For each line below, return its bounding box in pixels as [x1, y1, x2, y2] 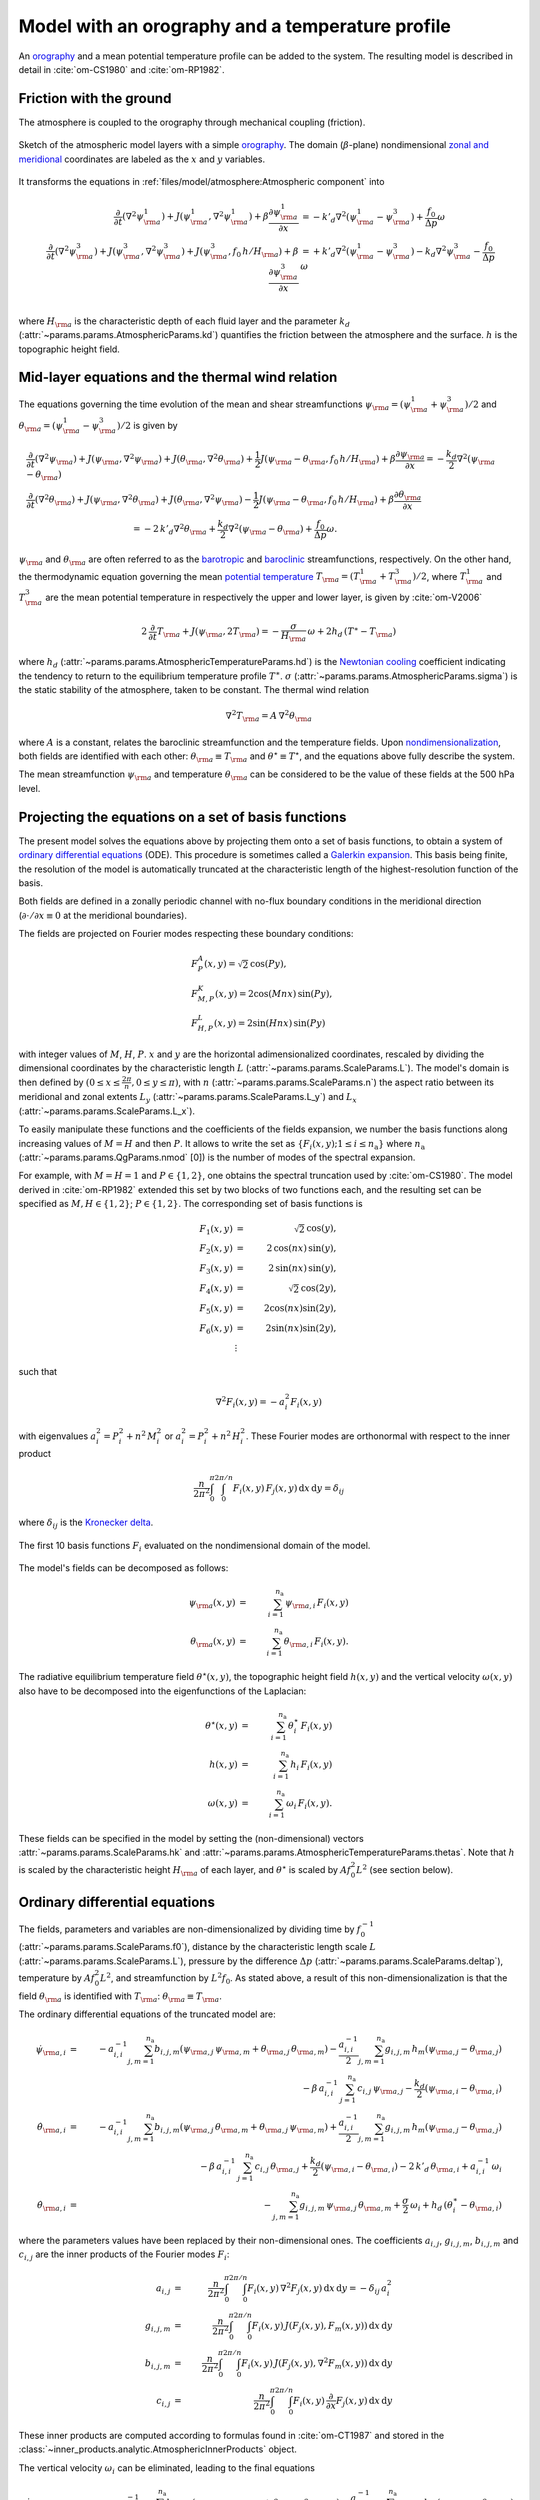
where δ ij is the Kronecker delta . [18, 1516, 154, 1531]
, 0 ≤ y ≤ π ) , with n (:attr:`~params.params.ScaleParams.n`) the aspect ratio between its [131, 1076, 495, 1088]
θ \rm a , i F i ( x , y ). [283, 1636, 349, 1650]
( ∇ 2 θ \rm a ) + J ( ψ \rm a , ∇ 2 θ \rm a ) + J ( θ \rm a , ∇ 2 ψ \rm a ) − [34, 492, 252, 508]
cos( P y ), [250, 958, 287, 970]
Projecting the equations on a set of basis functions [18, 808, 347, 825]
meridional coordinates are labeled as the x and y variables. [18, 153, 265, 165]
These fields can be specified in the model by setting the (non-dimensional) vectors [18, 1832, 365, 1844]
